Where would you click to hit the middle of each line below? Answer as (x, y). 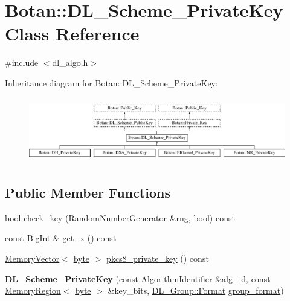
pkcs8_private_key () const (158, 258)
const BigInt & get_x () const (61, 238)
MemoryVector (32, 258)
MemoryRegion (33, 290)
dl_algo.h (70, 63)
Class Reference (72, 34)
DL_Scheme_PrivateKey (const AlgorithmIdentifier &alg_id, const (138, 278)
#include (22, 63)
